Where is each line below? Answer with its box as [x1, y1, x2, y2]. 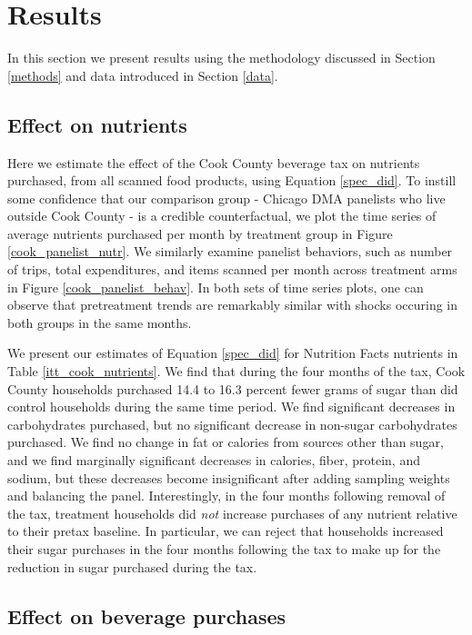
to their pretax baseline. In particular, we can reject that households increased [7, 521, 444, 541]
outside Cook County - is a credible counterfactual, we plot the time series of [7, 206, 437, 225]
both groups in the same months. [7, 313, 192, 332]
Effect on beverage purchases [7, 601, 286, 630]
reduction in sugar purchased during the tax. [7, 557, 257, 576]
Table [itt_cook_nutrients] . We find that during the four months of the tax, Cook [7, 362, 466, 381]
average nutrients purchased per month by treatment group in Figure [7, 223, 393, 243]
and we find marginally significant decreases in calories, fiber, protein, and [7, 451, 420, 470]
